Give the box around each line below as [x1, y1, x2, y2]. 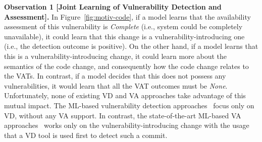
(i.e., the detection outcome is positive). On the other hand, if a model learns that [4, 41, 258, 51]
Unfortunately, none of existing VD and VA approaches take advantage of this [4, 90, 246, 101]
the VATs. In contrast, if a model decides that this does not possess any [4, 70, 226, 81]
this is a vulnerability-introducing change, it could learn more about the [4, 50, 227, 61]
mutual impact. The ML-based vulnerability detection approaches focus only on [4, 100, 254, 110]
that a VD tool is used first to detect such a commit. [4, 129, 168, 140]
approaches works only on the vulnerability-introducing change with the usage [4, 120, 249, 130]
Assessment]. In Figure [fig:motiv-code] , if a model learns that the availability [4, 11, 251, 22]
